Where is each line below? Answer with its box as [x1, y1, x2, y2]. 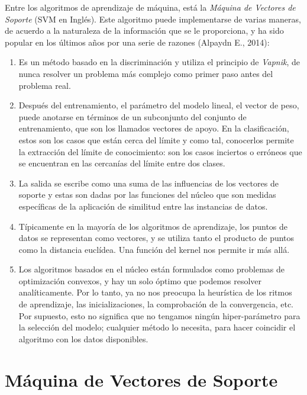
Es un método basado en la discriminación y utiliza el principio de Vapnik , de [18, 56, 300, 68]
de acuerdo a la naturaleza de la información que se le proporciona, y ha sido [5, 24, 284, 37]
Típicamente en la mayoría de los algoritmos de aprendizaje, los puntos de [18, 220, 288, 232]
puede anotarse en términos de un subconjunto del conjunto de [18, 110, 247, 123]
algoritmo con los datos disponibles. [18, 332, 148, 345]
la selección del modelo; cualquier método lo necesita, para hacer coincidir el [18, 321, 296, 333]
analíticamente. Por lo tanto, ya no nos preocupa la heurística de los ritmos [18, 286, 292, 298]
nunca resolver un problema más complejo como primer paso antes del [18, 67, 273, 79]
